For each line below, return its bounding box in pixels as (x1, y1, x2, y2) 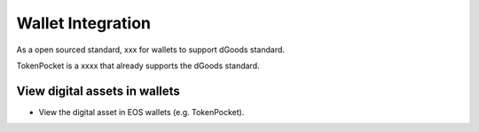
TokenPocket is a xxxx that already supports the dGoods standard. (16, 60, 260, 71)
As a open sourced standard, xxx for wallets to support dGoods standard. (16, 44, 286, 55)
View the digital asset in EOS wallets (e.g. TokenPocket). (38, 106, 245, 117)
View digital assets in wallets (16, 83, 181, 98)
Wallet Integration (16, 13, 151, 33)
